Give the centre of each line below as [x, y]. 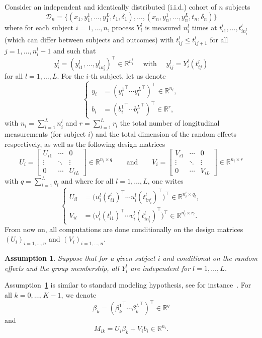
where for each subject [39, 27]
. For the [70, 76]
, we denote [79, 294]
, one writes [165, 181]
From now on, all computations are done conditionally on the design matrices [124, 229]
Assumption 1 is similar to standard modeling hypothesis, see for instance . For [128, 285]
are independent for [160, 268]
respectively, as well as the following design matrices [85, 144]
